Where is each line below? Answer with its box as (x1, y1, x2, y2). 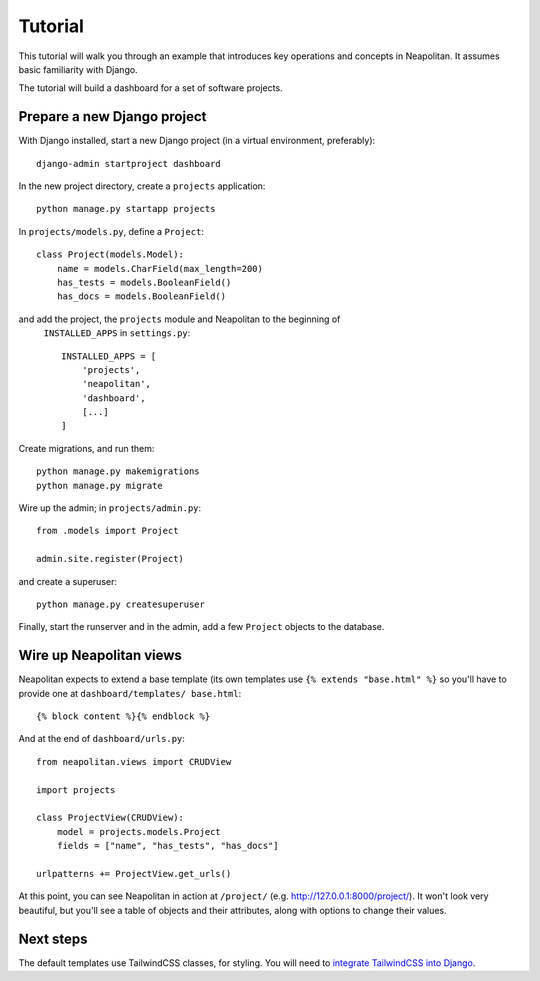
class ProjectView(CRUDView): (36, 812, 185, 824)
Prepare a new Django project (18, 108, 207, 125)
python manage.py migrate (36, 480, 164, 491)
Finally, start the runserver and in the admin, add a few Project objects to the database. (18, 621, 385, 633)
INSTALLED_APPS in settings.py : (43, 327, 191, 339)
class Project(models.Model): (36, 249, 185, 260)
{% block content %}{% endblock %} (36, 711, 211, 722)
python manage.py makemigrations (36, 466, 200, 477)
